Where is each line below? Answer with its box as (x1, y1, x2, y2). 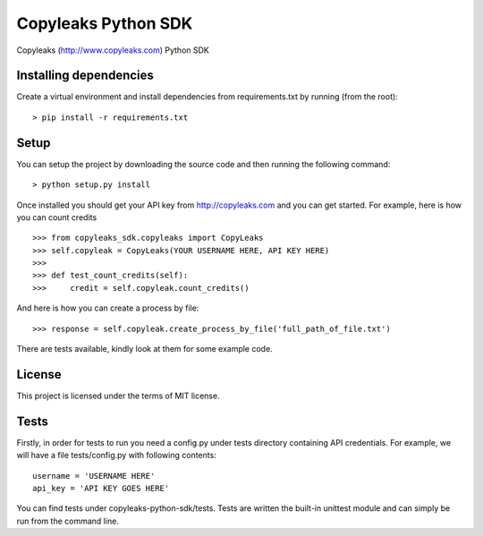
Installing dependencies (16, 68, 154, 83)
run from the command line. (16, 515, 120, 526)
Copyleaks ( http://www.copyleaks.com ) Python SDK (16, 45, 209, 55)
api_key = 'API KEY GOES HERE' (32, 483, 170, 494)
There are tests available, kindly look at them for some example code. (16, 344, 273, 354)
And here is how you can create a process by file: (16, 302, 199, 313)
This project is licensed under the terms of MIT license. (16, 390, 220, 401)
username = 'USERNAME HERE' (32, 471, 156, 481)
